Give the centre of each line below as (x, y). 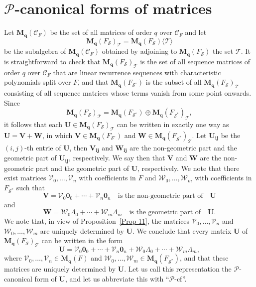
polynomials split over (38, 82)
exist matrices (25, 178)
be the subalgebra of (35, 51)
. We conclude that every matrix (182, 230)
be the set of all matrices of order (101, 32)
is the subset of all (174, 82)
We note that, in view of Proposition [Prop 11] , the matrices (97, 220)
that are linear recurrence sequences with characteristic (137, 72)
